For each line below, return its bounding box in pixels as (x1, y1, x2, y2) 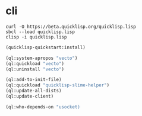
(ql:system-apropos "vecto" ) (5, 55, 78, 61)
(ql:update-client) (5, 94, 54, 99)
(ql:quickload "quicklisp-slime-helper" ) (5, 82, 110, 88)
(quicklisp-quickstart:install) (5, 44, 86, 50)
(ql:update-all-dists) (5, 88, 62, 94)
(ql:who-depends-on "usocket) (5, 104, 81, 110)
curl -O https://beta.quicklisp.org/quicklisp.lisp (5, 24, 136, 30)
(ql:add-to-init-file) (5, 77, 62, 83)
